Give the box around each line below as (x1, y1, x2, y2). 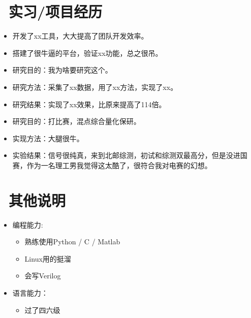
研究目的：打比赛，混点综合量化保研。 (12, 116, 141, 126)
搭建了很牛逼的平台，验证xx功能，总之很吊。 (12, 47, 163, 58)
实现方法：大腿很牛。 (12, 133, 84, 143)
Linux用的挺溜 (24, 253, 71, 264)
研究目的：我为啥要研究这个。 (12, 65, 112, 75)
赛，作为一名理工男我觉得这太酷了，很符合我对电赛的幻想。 (12, 160, 212, 170)
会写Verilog (24, 270, 61, 281)
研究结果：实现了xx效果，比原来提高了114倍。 (12, 99, 166, 109)
